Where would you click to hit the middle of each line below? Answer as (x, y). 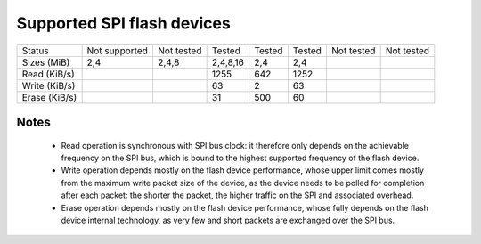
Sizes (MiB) (46, 62)
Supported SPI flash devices (123, 23)
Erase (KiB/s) (49, 97)
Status (35, 51)
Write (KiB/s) (49, 85)
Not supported (118, 51)
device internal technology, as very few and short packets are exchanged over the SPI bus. (228, 220)
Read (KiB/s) (48, 74)
